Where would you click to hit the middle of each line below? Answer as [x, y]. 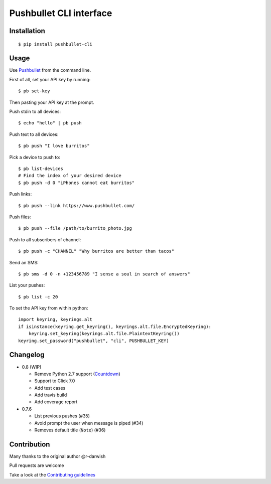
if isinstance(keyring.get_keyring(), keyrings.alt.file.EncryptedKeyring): [115, 327]
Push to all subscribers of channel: [45, 239]
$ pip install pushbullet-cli [55, 44]
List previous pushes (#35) [62, 416]
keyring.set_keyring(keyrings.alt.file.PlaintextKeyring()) [104, 334]
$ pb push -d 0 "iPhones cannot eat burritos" [77, 183]
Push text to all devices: [34, 134]
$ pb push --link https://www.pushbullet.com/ [77, 205]
